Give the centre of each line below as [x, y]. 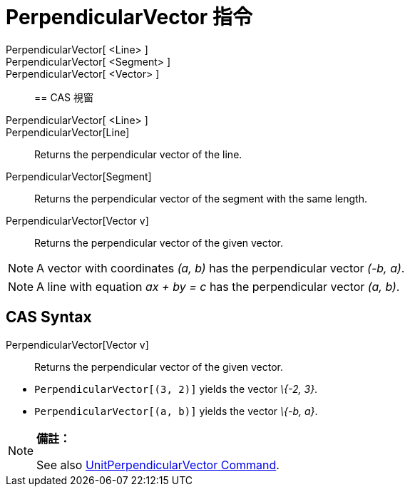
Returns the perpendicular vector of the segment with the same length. [201, 198]
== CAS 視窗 [64, 97]
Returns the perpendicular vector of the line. [138, 154]
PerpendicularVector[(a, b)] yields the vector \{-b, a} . [176, 411]
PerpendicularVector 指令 [129, 17]
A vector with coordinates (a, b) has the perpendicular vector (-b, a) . [221, 268]
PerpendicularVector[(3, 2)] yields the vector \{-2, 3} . [176, 389]
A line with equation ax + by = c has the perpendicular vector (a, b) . [218, 286]
